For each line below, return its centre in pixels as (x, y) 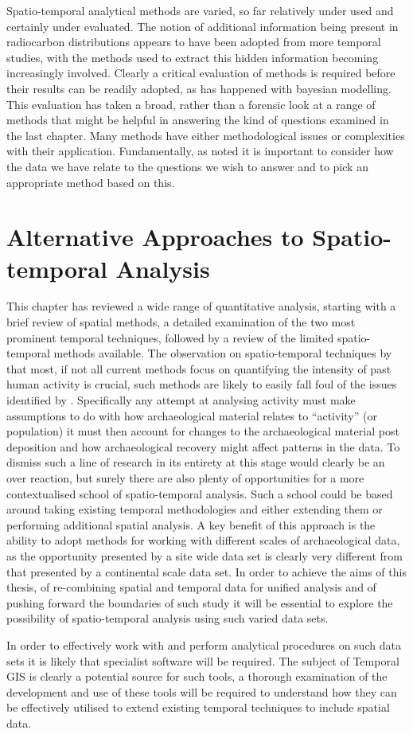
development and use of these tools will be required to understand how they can (202, 691)
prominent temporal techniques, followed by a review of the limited (170, 337)
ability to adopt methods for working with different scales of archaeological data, (203, 540)
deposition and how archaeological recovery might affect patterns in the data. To (203, 446)
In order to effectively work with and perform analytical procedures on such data (204, 644)
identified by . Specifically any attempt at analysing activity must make (181, 400)
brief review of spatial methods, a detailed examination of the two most (181, 322)
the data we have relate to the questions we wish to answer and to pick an (187, 166)
